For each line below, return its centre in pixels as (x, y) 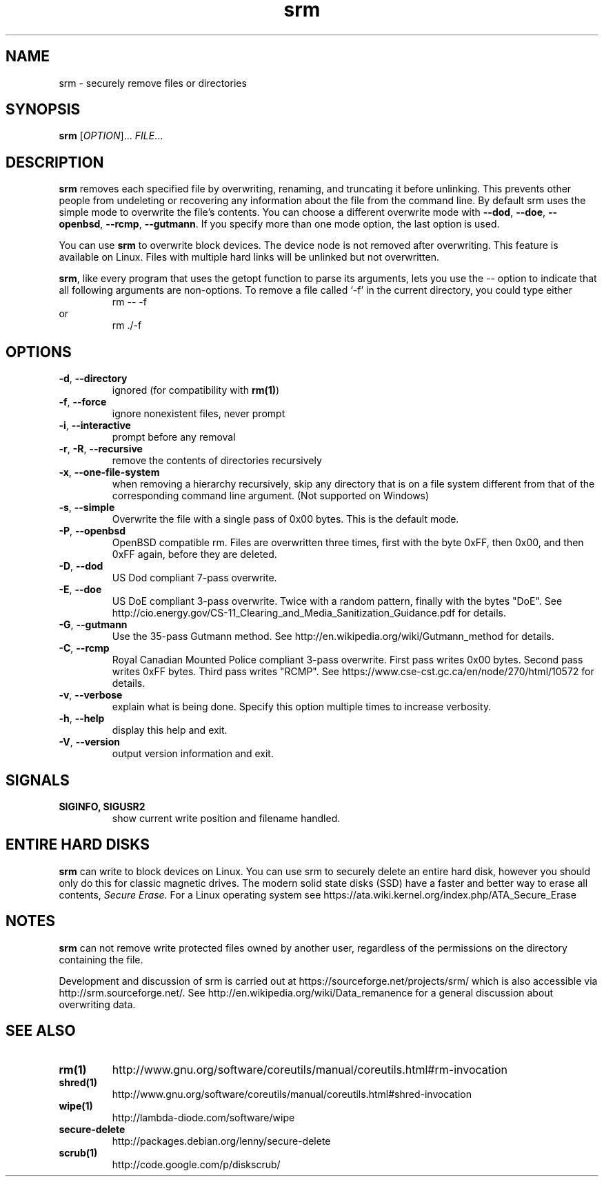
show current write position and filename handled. (226, 818)
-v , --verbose (91, 695)
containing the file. (101, 959)
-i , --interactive (95, 425)
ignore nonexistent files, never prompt (199, 414)
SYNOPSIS (43, 110)
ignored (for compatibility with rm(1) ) (196, 390)
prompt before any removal (174, 437)
